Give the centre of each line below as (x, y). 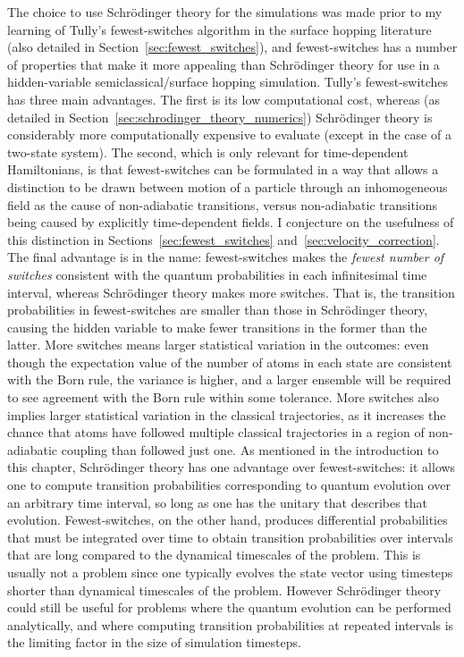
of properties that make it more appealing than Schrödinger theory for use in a (224, 64)
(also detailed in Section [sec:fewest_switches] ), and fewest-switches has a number (232, 47)
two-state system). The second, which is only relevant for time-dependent (208, 152)
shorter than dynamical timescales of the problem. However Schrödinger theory (224, 590)
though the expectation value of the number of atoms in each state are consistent (230, 362)
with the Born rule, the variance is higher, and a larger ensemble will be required (229, 379)
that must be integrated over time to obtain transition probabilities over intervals (230, 537)
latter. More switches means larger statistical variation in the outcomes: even (218, 345)
